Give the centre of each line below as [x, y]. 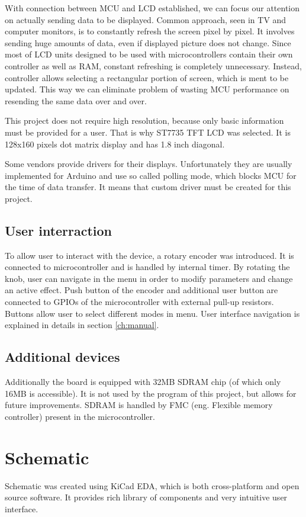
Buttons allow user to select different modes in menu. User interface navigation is [152, 313]
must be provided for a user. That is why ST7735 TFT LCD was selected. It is [148, 132]
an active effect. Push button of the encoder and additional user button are [141, 290]
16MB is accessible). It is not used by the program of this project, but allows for [151, 393]
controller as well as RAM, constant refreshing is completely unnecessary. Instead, [153, 65]
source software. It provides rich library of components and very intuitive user [146, 497]
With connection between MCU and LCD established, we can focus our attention [152, 8]
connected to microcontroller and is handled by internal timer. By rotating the [147, 267]
